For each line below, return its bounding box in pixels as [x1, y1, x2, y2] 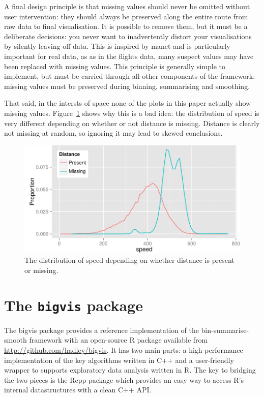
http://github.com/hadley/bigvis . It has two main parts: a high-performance [4, 344, 243, 355]
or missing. [24, 264, 58, 275]
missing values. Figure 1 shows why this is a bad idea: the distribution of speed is [4, 107, 259, 118]
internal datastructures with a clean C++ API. [4, 384, 152, 395]
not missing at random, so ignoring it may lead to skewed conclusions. [4, 128, 223, 138]
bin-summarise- [201, 324, 249, 335]
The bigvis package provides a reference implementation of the [4, 324, 199, 335]
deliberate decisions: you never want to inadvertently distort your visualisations [4, 30, 252, 41]
